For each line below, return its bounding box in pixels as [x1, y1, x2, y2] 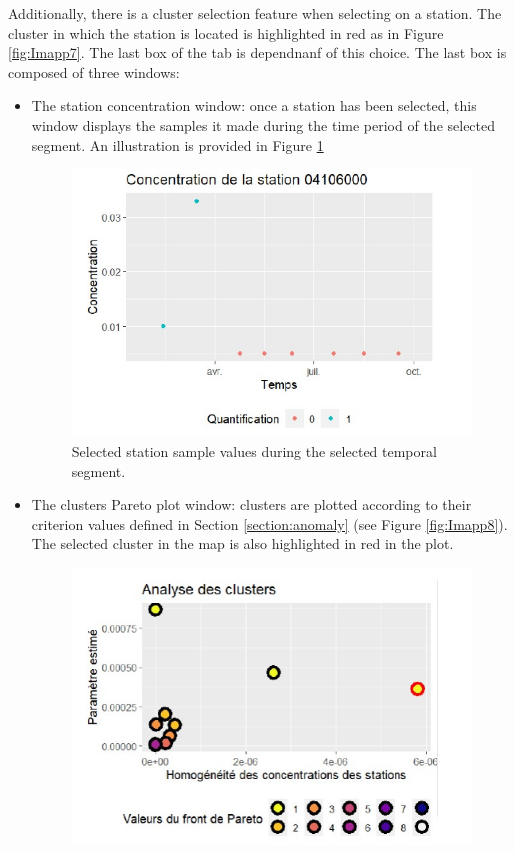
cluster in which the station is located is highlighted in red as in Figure [8, 22, 444, 43]
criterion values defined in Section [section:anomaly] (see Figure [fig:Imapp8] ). [31, 513, 508, 534]
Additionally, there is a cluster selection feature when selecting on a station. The [8, 3, 502, 23]
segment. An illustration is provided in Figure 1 [31, 134, 324, 155]
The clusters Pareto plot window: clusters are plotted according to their [31, 494, 472, 515]
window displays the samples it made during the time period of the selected [31, 114, 496, 135]
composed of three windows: [8, 61, 180, 82]
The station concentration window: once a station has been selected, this [31, 95, 477, 116]
